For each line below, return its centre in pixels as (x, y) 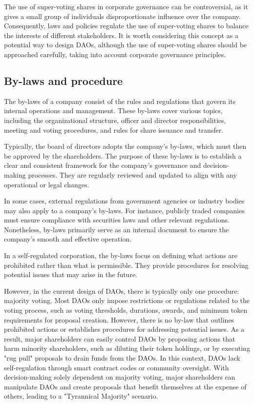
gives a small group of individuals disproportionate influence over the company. (122, 16)
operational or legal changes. (47, 184)
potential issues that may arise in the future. (71, 274)
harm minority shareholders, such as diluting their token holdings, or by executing (127, 348)
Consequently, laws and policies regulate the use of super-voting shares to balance (126, 26)
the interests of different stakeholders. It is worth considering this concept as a (121, 35)
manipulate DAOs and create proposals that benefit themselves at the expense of (125, 386)
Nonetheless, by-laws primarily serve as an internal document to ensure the (116, 229)
